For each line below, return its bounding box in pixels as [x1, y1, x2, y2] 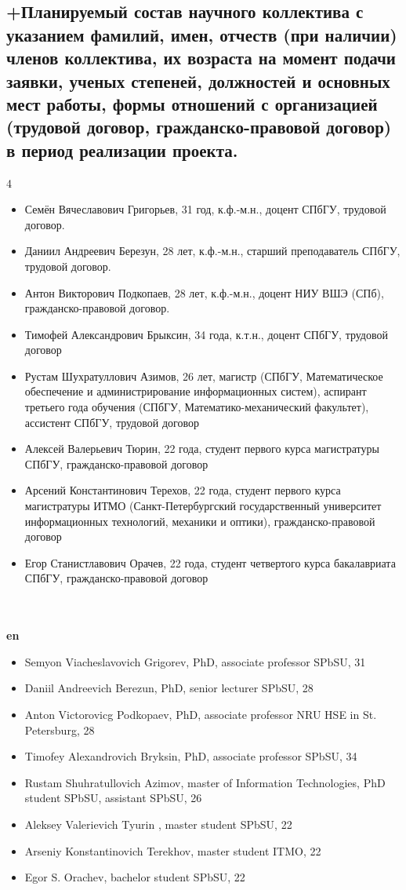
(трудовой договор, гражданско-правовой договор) [6, 115, 392, 139]
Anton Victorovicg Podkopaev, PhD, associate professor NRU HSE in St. [24, 706, 377, 722]
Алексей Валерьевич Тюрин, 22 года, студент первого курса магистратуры [24, 440, 379, 457]
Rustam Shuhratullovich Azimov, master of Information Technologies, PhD [24, 774, 386, 790]
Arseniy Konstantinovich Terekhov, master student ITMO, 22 [24, 842, 321, 859]
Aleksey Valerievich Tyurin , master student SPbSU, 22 [24, 815, 292, 832]
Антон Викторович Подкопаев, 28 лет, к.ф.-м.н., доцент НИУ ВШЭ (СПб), [24, 284, 384, 301]
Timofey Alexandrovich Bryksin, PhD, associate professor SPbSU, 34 [24, 748, 357, 764]
